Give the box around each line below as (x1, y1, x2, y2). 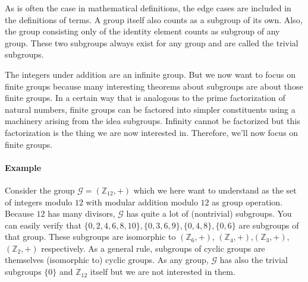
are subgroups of (238, 218, 299, 231)
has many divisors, (48, 207, 115, 220)
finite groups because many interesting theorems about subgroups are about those (5, 80, 303, 92)
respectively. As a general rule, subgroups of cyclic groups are (41, 242, 265, 254)
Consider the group (5, 183, 75, 196)
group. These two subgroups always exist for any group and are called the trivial (5, 36, 298, 49)
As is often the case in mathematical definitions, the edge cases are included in (5, 2, 291, 14)
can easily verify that (5, 218, 81, 231)
